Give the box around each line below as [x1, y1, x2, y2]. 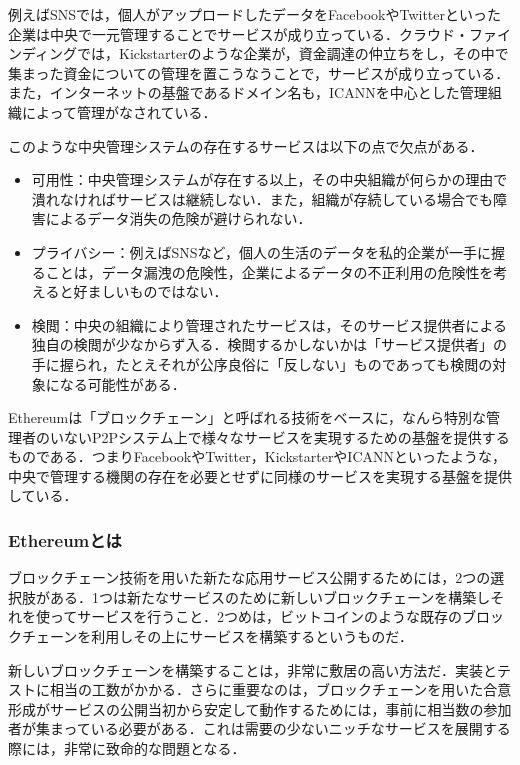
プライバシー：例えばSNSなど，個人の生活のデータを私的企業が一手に [31, 241, 491, 262]
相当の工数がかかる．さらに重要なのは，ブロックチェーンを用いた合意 [49, 679, 512, 700]
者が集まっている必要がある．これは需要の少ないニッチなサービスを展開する [8, 718, 511, 739]
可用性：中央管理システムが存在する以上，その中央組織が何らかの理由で [31, 169, 508, 190]
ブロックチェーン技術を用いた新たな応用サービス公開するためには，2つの [8, 567, 491, 588]
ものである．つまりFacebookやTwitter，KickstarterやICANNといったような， [8, 446, 507, 467]
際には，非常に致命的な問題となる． [8, 738, 246, 759]
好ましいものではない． [73, 281, 228, 302]
